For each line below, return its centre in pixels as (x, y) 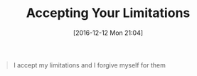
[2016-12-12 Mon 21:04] (108, 33)
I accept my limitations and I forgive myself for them (90, 65)
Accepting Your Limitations (108, 13)
